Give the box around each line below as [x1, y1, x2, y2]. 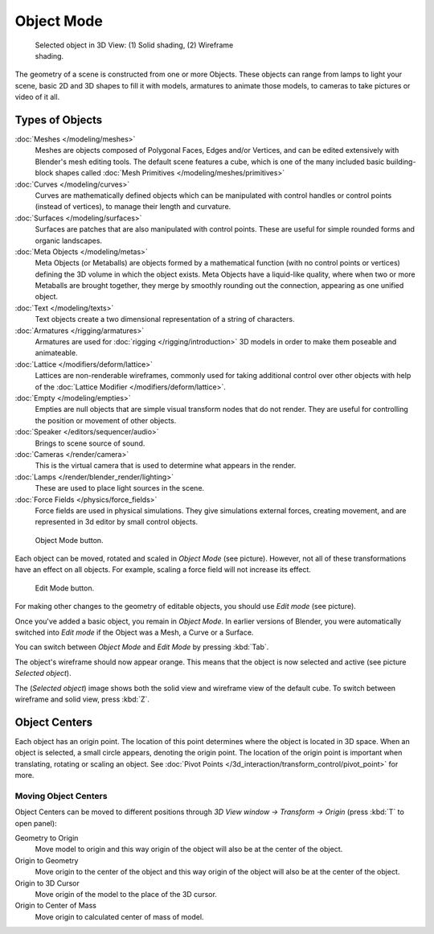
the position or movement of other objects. [35, 415, 177, 426]
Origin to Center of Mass [14, 901, 96, 911]
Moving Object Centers [14, 790, 108, 801]
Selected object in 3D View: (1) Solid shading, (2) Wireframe [35, 40, 234, 50]
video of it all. [14, 93, 60, 102]
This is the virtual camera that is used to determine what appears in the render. [35, 461, 297, 471]
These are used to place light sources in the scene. [35, 483, 205, 493]
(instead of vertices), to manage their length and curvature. [35, 202, 231, 212]
